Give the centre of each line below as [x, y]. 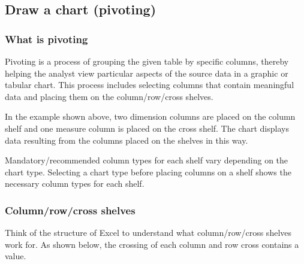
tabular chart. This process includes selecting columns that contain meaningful [150, 85]
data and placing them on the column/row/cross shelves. [109, 96]
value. [16, 256]
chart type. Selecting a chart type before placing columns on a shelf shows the [148, 172]
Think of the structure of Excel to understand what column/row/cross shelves [148, 233]
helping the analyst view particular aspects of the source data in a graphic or [147, 73]
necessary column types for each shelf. [75, 183]
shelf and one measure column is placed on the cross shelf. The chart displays [147, 128]
